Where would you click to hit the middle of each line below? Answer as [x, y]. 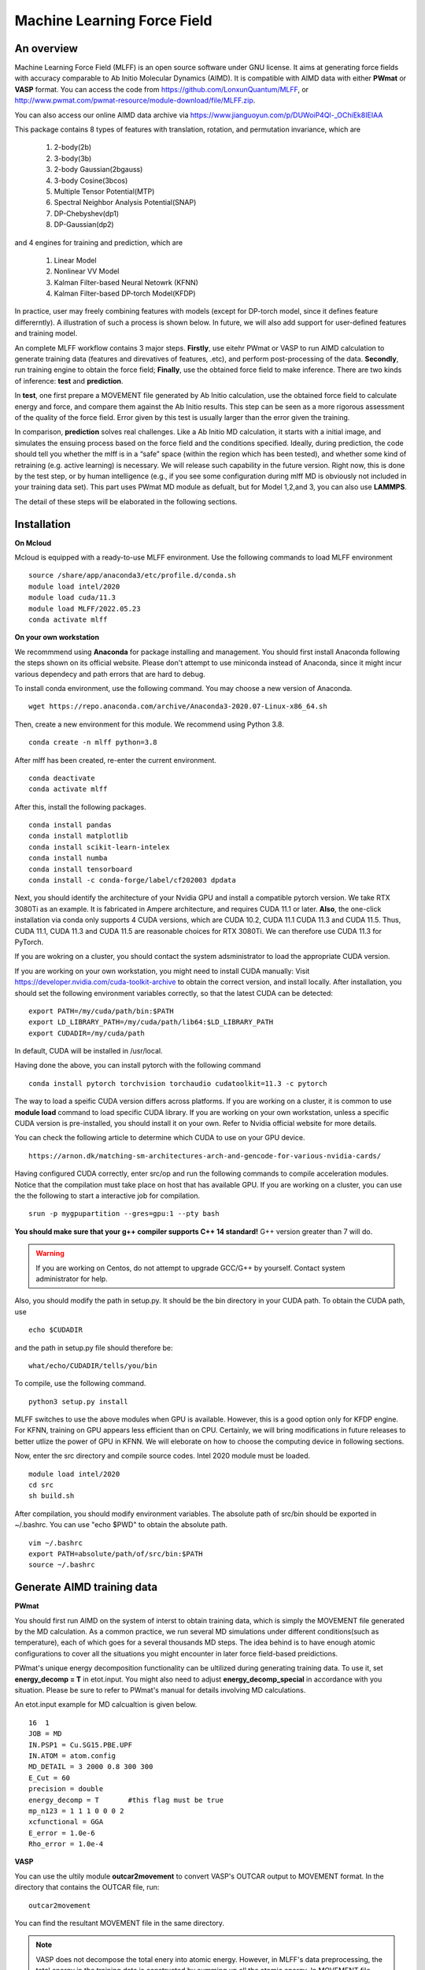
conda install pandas [70, 825]
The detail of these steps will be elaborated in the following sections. [126, 501]
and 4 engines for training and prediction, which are [99, 242]
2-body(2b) [73, 147]
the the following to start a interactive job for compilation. [107, 1195]
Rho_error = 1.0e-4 [66, 1844]
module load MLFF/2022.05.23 [85, 608]
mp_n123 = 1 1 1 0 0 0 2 [76, 1811]
